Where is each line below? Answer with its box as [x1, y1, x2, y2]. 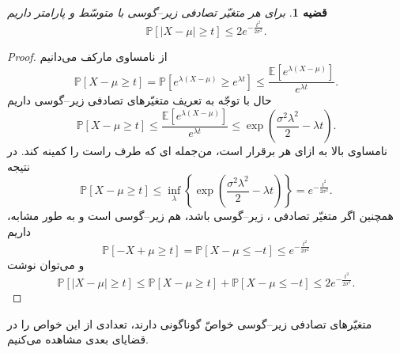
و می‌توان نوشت [7, 256, 85, 272]
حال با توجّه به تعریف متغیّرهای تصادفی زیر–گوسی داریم [7, 92, 272, 108]
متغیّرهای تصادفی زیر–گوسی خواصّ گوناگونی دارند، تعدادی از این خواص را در [7, 315, 372, 332]
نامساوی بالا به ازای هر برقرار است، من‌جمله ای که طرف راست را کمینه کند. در [7, 142, 387, 159]
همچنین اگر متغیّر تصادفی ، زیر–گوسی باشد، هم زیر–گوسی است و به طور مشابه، [7, 207, 394, 224]
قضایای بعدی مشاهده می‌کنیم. [7, 331, 149, 347]
